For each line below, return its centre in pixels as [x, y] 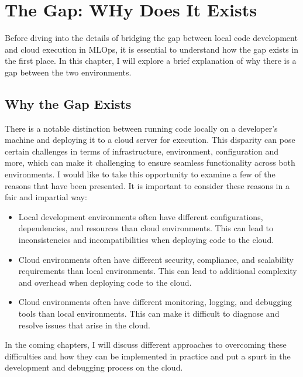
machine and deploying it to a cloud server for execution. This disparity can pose [150, 140]
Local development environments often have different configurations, [141, 216]
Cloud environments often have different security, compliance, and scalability [156, 259]
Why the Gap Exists [68, 103]
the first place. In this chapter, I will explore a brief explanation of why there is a [151, 61]
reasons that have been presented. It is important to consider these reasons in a [147, 185]
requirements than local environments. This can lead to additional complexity [158, 271]
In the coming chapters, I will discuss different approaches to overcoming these [146, 345]
